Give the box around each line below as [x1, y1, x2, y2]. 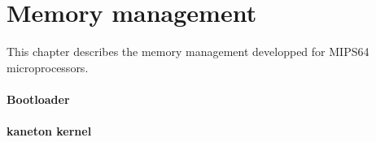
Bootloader [7, 90, 70, 107]
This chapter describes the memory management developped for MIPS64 [7, 43, 369, 60]
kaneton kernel [7, 123, 92, 140]
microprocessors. [7, 58, 89, 75]
